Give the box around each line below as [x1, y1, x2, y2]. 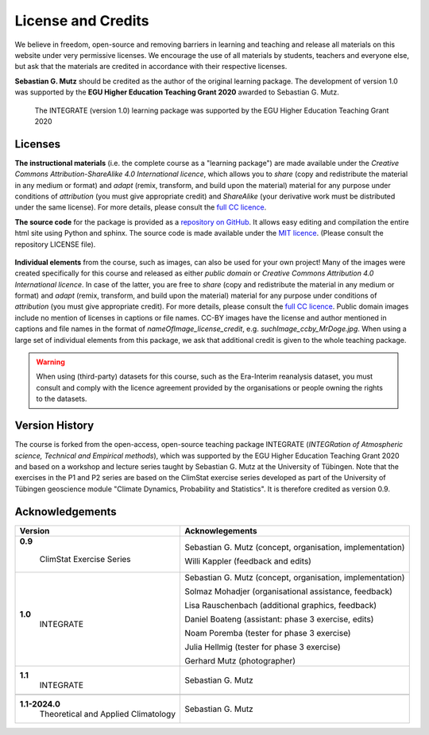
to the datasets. [36, 394, 87, 404]
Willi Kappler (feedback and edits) [184, 556, 311, 567]
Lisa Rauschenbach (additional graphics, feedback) [184, 599, 377, 610]
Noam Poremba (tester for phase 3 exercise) [184, 627, 351, 638]
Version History [14, 419, 95, 433]
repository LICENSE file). [14, 239, 96, 249]
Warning [36, 357, 65, 367]
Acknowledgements [14, 505, 117, 518]
